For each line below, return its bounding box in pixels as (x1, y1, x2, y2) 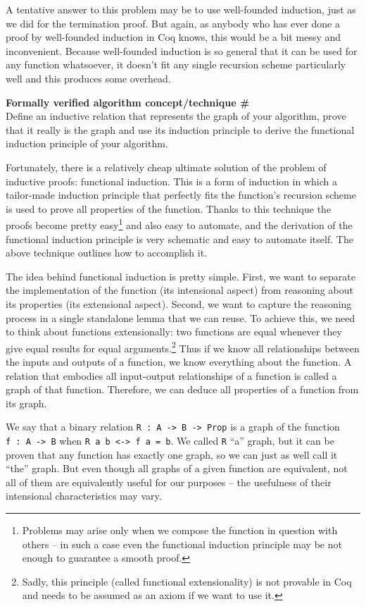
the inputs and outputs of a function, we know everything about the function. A (6, 354, 352, 369)
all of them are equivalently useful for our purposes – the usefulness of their (6, 474, 332, 489)
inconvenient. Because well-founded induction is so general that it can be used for (6, 43, 358, 58)
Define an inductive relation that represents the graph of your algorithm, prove (6, 109, 346, 123)
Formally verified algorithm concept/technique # (6, 94, 250, 109)
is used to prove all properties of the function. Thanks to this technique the (6, 201, 332, 216)
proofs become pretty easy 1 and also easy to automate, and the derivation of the (6, 216, 353, 232)
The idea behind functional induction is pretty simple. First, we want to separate (6, 268, 355, 283)
